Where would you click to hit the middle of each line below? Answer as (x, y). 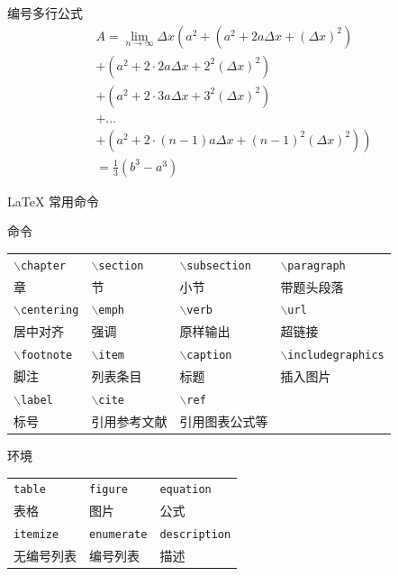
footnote (46, 356)
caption (209, 356)
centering (50, 311)
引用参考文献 (129, 421)
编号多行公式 (45, 13)
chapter (43, 265)
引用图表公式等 (224, 421)
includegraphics (336, 356)
